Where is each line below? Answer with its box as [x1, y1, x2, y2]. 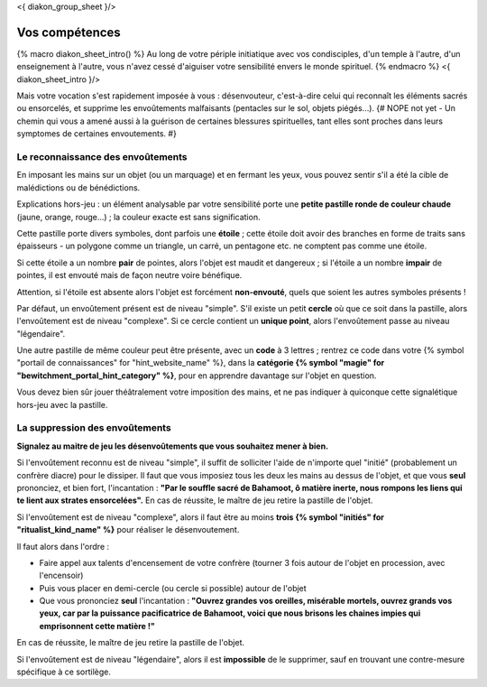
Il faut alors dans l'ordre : [16, 541, 110, 552]
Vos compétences [16, 24, 121, 40]
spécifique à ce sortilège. [16, 666, 112, 677]
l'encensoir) [39, 570, 84, 581]
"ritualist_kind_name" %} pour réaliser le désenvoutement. [16, 525, 240, 535]
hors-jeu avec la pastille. [16, 399, 108, 410]
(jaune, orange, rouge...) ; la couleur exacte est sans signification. [16, 211, 261, 222]
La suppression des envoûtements [16, 422, 171, 434]
